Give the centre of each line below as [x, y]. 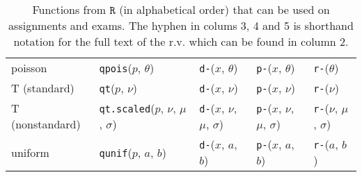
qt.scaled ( [127, 108]
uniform [30, 152]
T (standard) [43, 88]
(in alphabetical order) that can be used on [225, 9]
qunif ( [116, 152]
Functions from [69, 9]
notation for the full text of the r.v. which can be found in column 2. [181, 41]
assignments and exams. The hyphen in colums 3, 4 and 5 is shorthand [181, 25]
